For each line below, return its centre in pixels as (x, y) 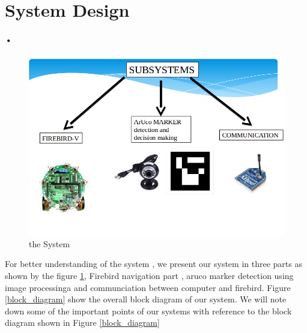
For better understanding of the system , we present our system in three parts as (153, 264)
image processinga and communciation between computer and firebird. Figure (148, 287)
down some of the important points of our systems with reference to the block (148, 310)
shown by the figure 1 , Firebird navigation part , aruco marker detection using (149, 276)
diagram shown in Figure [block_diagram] (82, 322)
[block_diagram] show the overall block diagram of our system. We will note (146, 299)
